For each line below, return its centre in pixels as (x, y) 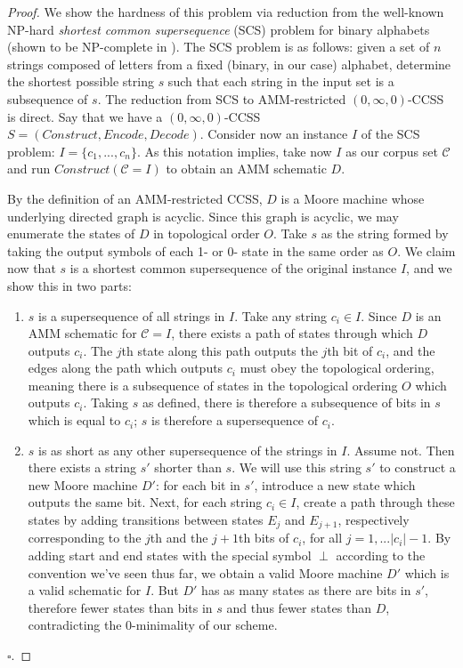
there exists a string (82, 467)
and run (29, 169)
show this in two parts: (69, 285)
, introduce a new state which (335, 484)
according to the (381, 555)
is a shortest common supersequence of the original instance (233, 268)
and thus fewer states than (299, 607)
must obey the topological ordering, (337, 368)
